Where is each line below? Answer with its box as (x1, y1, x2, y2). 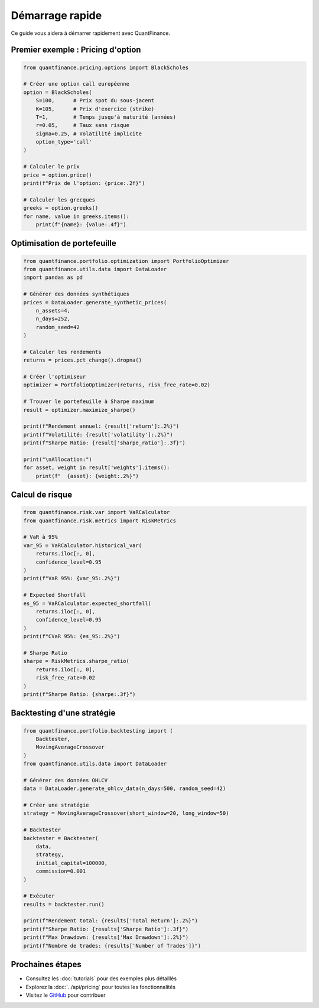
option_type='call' (35, 139, 93, 145)
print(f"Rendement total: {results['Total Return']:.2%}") (23, 918, 198, 924)
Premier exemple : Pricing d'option (11, 45, 141, 55)
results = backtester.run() (23, 901, 105, 908)
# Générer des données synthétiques (23, 291, 130, 298)
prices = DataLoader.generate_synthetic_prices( (23, 299, 167, 305)
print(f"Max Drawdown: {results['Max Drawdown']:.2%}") (23, 934, 189, 941)
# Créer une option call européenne (23, 80, 130, 87)
